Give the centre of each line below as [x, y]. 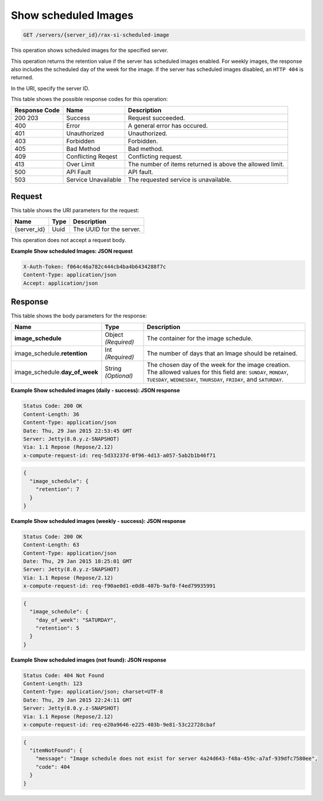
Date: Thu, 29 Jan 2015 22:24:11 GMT [78, 700]
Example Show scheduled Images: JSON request [72, 251]
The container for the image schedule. [200, 339]
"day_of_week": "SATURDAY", [76, 620]
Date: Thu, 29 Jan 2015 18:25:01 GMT [78, 562]
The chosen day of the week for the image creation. [219, 365]
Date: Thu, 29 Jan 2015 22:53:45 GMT [78, 431]
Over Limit [81, 165]
